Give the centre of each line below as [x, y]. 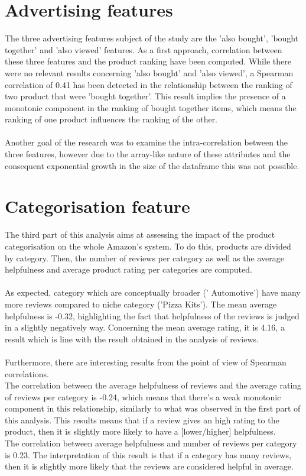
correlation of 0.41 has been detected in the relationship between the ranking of [149, 84]
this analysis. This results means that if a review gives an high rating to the [142, 420]
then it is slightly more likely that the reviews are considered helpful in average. [149, 466]
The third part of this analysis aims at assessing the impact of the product [140, 234]
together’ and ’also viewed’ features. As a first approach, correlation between [144, 49]
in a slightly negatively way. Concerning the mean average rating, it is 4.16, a [145, 327]
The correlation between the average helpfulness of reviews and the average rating [153, 385]
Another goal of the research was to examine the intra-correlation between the [147, 142]
